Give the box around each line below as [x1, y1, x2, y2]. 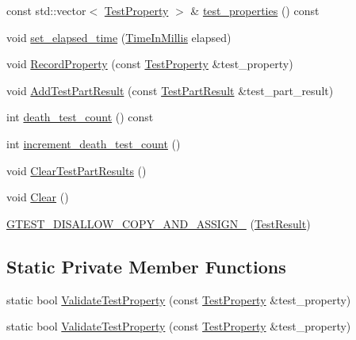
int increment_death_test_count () [6, 135, 181, 151]
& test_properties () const [190, 2, 320, 18]
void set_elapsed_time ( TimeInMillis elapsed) [6, 29, 232, 45]
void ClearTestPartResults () [6, 162, 147, 178]
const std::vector [6, 2, 86, 18]
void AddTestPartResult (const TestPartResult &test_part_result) [6, 82, 334, 98]
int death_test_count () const [6, 109, 154, 125]
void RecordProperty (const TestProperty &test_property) [6, 55, 293, 72]
